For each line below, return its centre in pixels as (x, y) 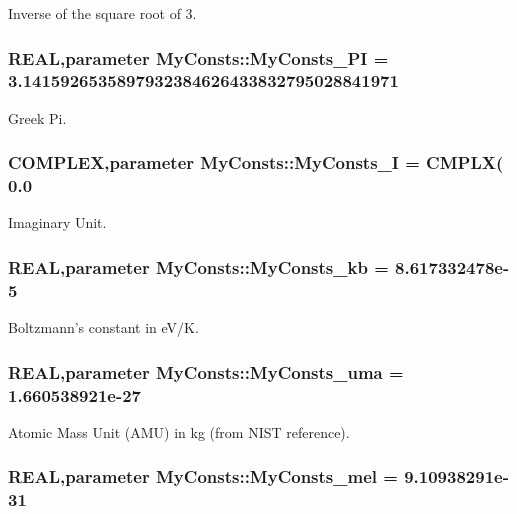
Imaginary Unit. (57, 222)
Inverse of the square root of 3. (102, 13)
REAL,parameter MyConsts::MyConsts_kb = (198, 266)
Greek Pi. (37, 117)
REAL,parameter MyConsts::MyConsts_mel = (203, 476)
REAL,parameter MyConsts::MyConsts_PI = (198, 57)
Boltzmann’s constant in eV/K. (103, 327)
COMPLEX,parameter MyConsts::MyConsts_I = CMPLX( (256, 162)
